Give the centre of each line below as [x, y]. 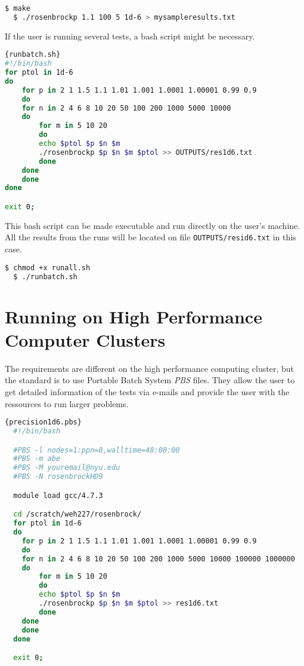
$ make [18, 8]
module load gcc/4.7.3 [58, 495]
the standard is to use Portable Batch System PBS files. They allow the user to [150, 380]
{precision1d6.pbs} [43, 422]
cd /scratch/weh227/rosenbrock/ [77, 514]
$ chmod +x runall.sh [48, 268]
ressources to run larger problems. [67, 403]
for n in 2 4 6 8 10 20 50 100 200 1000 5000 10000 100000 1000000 [158, 559]
